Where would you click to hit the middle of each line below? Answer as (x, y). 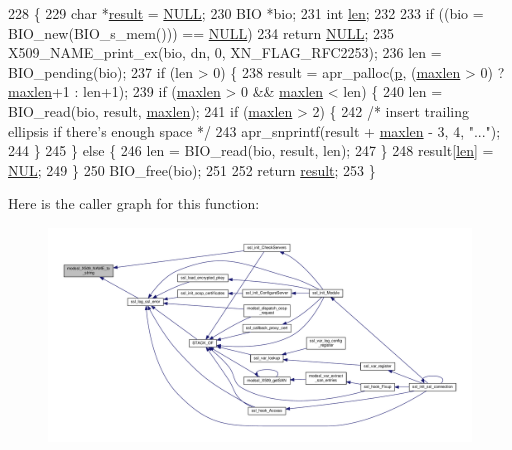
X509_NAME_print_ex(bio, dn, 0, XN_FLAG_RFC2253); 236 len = (225, 52)
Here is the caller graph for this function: (134, 203)
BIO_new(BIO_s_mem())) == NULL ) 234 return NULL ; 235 (201, 32)
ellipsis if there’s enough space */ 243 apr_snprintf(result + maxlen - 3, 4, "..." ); (254, 130)
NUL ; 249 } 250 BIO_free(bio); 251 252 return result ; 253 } (192, 169)
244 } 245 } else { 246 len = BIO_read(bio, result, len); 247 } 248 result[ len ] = (251, 150)
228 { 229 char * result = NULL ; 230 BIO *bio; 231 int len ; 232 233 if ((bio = (246, 13)
